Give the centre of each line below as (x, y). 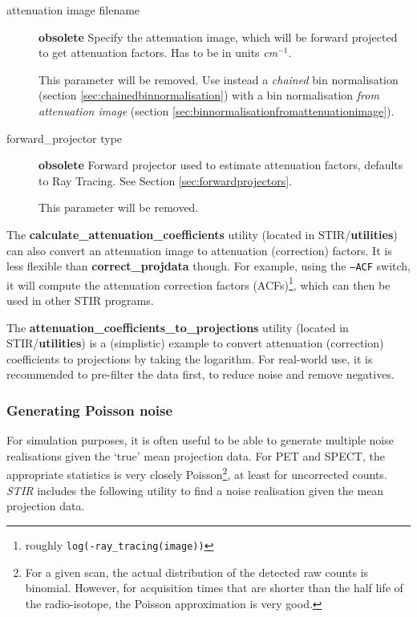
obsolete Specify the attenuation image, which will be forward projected (218, 37)
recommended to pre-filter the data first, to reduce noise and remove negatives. (200, 374)
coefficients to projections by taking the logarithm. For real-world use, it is (190, 358)
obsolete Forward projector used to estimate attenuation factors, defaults (221, 165)
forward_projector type (65, 138)
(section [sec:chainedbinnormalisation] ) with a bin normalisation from (209, 95)
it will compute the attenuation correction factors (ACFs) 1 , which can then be (198, 283)
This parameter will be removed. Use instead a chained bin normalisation (219, 79)
